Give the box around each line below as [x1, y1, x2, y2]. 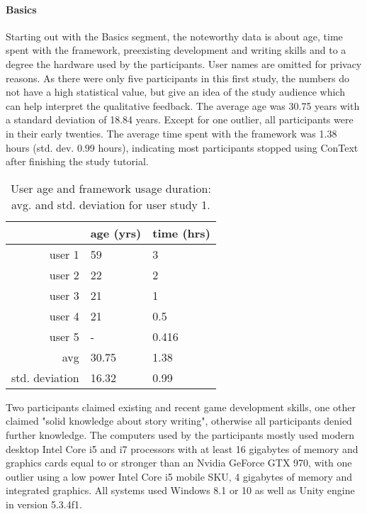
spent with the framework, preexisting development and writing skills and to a [6, 43, 346, 57]
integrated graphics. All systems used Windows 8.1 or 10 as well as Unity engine [6, 483, 355, 498]
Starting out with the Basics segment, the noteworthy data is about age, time [6, 28, 343, 43]
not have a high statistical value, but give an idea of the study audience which [6, 84, 345, 99]
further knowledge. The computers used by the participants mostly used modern [6, 427, 355, 442]
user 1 [49, 245, 79, 262]
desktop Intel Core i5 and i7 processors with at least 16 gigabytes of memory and [6, 441, 358, 456]
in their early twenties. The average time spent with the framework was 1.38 [6, 125, 337, 140]
